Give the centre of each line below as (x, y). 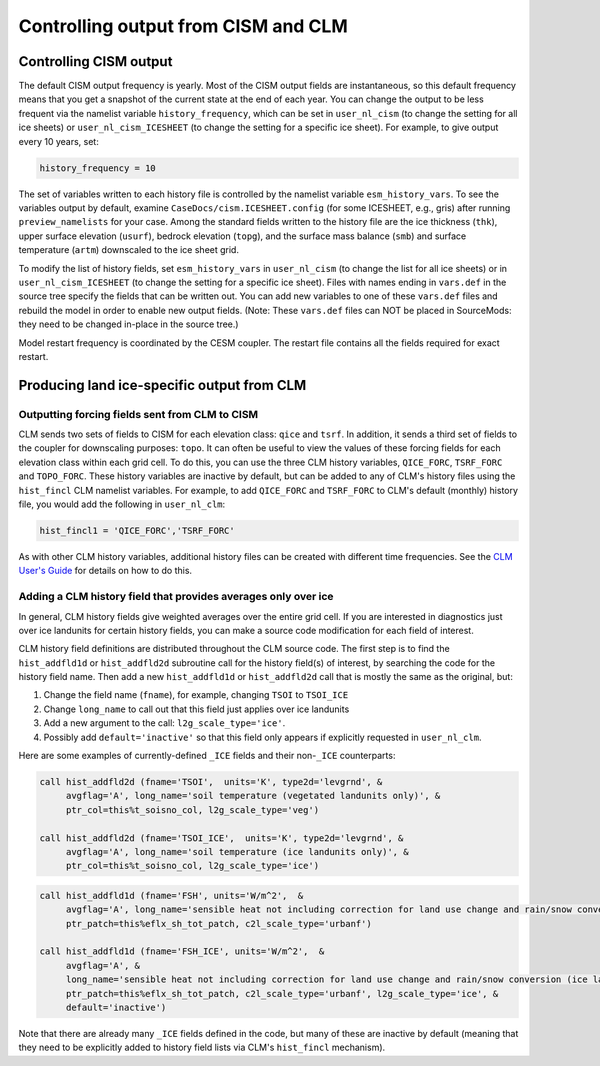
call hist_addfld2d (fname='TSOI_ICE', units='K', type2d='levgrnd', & (221, 838)
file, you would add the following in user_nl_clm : (122, 504)
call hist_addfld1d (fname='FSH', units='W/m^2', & (171, 895)
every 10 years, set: (58, 141)
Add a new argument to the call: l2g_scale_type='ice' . (164, 723)
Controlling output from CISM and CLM (183, 26)
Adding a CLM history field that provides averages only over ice (176, 597)
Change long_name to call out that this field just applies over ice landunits (196, 709)
